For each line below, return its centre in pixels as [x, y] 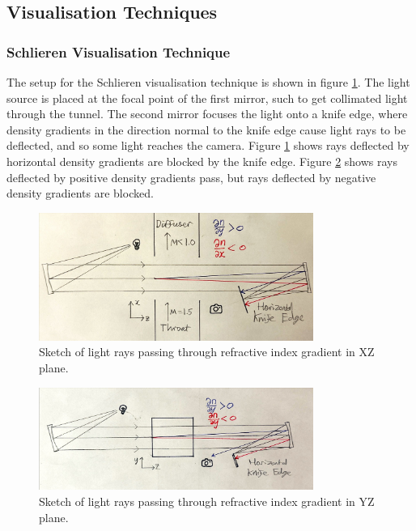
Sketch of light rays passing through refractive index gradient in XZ [207, 352]
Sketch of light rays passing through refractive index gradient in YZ [207, 501]
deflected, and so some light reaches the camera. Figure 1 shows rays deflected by [208, 145]
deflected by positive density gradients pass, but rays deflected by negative [191, 177]
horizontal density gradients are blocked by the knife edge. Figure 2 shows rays [202, 161]
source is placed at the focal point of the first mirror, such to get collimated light [207, 98]
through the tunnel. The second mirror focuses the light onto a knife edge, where [207, 114]
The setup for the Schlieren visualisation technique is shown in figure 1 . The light [208, 82]
